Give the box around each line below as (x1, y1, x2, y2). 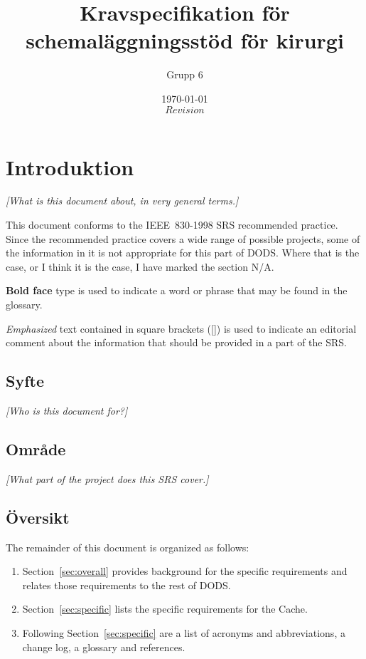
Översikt (6, 506, 70, 528)
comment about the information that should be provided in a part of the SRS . (6, 335, 347, 350)
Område (6, 437, 66, 460)
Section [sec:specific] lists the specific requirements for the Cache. (22, 601, 308, 616)
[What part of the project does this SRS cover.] (6, 471, 209, 486)
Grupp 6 (166, 67, 203, 82)
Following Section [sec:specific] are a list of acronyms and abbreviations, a (22, 625, 345, 640)
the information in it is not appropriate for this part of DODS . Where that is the (6, 245, 360, 260)
